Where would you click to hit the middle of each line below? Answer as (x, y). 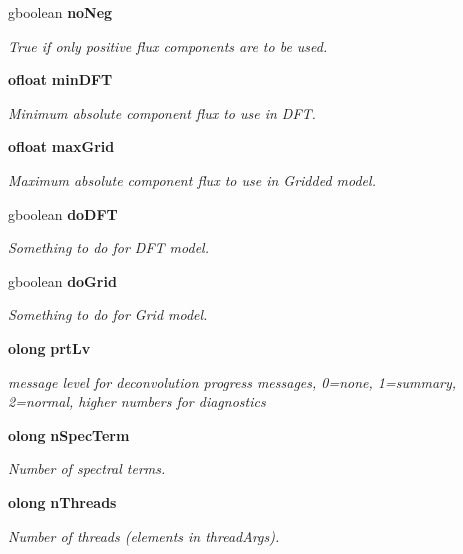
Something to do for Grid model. (108, 314)
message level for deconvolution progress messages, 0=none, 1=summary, (232, 381)
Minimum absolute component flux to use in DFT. (162, 112)
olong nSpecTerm (69, 434)
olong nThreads (62, 501)
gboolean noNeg (60, 12)
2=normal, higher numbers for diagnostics (137, 401)
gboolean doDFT (63, 213)
